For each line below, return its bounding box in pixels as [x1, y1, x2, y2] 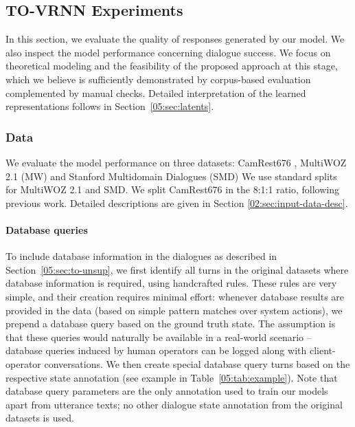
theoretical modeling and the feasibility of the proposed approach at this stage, [5, 58, 338, 73]
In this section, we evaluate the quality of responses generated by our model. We [5, 32, 345, 46]
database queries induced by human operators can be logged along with [5, 343, 307, 358]
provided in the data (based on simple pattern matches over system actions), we [5, 303, 343, 317]
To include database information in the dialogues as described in [5, 249, 277, 263]
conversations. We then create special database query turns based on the [44, 356, 350, 371]
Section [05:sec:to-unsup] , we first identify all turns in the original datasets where [5, 262, 349, 276]
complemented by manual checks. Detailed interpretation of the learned [5, 85, 306, 100]
